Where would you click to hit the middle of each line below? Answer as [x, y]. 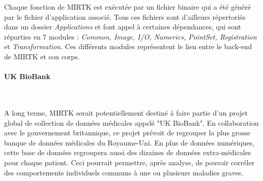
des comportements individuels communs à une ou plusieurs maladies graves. [124, 172]
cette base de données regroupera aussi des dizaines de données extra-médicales [128, 152]
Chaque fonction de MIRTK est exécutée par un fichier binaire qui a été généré [127, 7]
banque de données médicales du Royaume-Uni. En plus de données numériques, [129, 142]
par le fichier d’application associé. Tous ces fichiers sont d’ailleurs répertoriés [125, 16]
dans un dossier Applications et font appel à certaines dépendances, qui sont [123, 27]
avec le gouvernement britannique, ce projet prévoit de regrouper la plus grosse [127, 133]
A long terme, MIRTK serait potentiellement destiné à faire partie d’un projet [126, 112]
